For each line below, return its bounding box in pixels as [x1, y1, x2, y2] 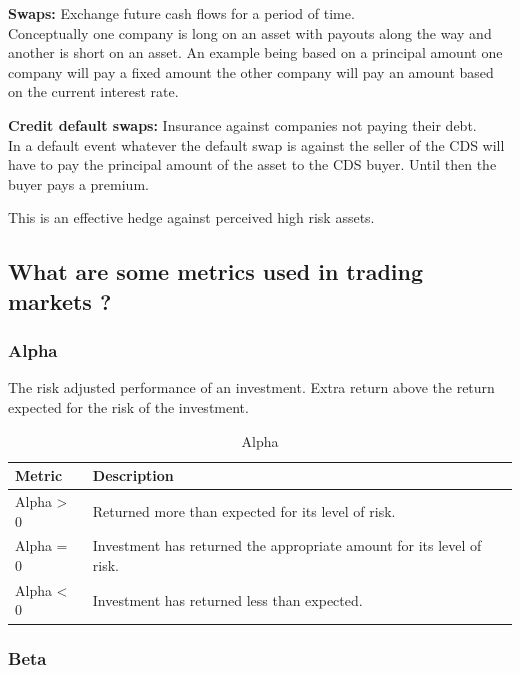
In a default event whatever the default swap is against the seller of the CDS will [8, 134, 505, 155]
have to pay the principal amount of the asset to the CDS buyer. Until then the [8, 154, 497, 175]
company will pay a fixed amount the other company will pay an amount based [8, 61, 494, 82]
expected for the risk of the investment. [8, 396, 249, 417]
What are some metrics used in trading [8, 256, 424, 287]
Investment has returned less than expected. [92, 589, 363, 610]
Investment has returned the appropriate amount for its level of [92, 535, 482, 556]
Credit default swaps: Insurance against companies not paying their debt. [8, 114, 477, 135]
